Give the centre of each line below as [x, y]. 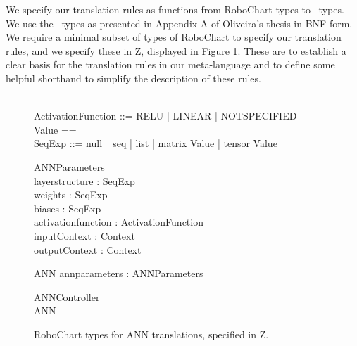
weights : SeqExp [71, 194]
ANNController [67, 296]
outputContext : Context [88, 249]
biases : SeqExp [68, 208]
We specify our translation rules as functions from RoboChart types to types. [175, 9]
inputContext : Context [84, 235]
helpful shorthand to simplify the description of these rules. [133, 78]
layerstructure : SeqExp [84, 180]
